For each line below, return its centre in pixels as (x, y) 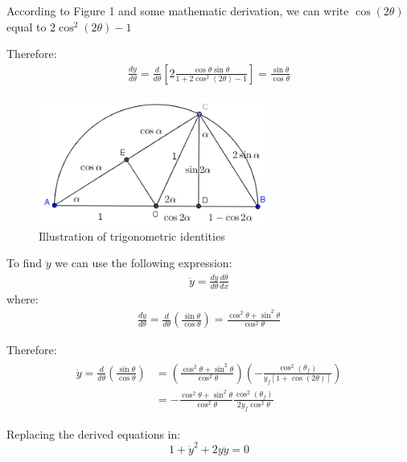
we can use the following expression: (144, 263)
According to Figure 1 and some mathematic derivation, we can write (178, 10)
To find (24, 263)
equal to (27, 26)
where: (23, 298)
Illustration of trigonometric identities (132, 235)
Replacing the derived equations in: (94, 433)
